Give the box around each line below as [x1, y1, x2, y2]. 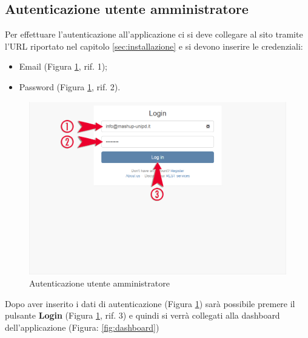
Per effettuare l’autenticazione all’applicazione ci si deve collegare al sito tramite [5, 28, 303, 41]
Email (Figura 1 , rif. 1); [19, 60, 107, 73]
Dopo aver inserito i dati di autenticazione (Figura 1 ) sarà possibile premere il [5, 297, 295, 310]
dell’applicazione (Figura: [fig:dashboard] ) [5, 320, 159, 333]
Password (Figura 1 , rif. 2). [19, 80, 121, 93]
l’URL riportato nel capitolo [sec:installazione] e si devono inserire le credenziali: [5, 39, 303, 52]
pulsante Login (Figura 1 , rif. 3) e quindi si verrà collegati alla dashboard [5, 309, 280, 322]
